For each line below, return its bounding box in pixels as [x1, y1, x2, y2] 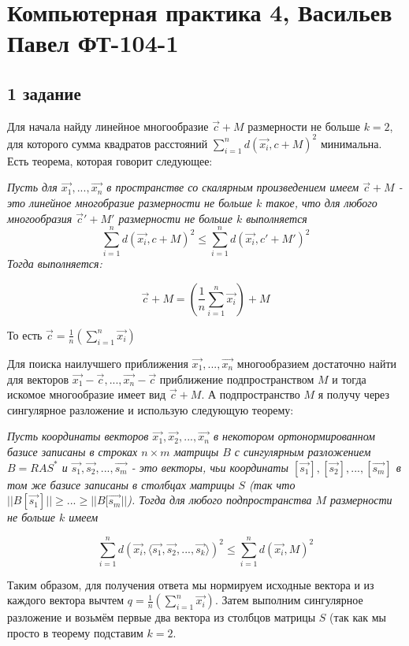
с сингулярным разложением [234, 443, 371, 459]
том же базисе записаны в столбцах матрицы [7, 476, 235, 492]
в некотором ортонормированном [213, 428, 376, 444]
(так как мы [329, 609, 386, 626]
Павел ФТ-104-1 [7, 27, 179, 59]
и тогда [332, 370, 366, 387]
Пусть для [7, 179, 58, 195]
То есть [7, 326, 43, 343]
